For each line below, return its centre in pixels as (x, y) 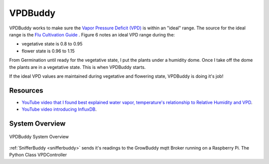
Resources (26, 90)
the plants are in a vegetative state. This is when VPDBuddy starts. (77, 67)
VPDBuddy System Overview (39, 137)
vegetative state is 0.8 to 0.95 (52, 44)
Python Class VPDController (38, 155)
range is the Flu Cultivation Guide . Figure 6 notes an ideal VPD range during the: (92, 34)
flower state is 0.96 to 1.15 (48, 51)
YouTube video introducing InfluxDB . (59, 109)
